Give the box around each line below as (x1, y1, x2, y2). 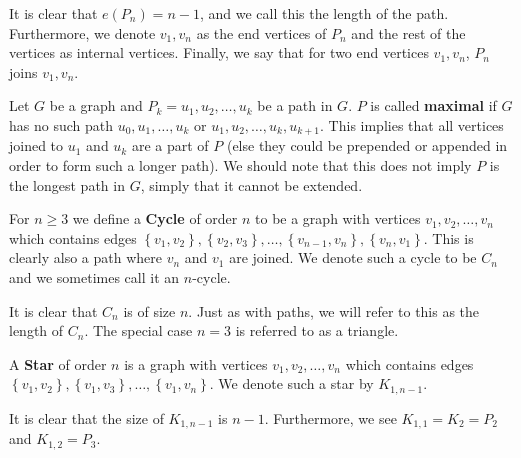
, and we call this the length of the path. (199, 3, 449, 23)
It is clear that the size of (9, 407, 164, 428)
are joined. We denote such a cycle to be (229, 247, 477, 268)
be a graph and (49, 95, 143, 116)
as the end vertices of (196, 22, 327, 43)
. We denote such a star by (209, 373, 374, 394)
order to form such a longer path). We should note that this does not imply (9, 155, 472, 176)
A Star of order (9, 353, 107, 374)
